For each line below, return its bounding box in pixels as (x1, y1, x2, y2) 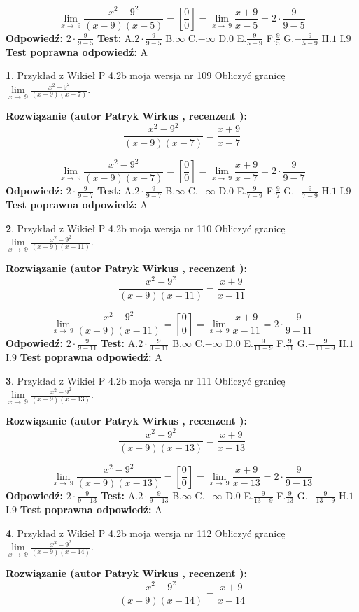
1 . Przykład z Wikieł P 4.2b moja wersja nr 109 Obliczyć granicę (6, 68, 286, 83)
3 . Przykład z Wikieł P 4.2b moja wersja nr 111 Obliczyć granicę (6, 373, 286, 387)
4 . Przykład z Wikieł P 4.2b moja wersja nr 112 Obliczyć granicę (6, 525, 286, 540)
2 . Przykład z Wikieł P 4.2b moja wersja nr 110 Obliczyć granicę (6, 220, 286, 235)
